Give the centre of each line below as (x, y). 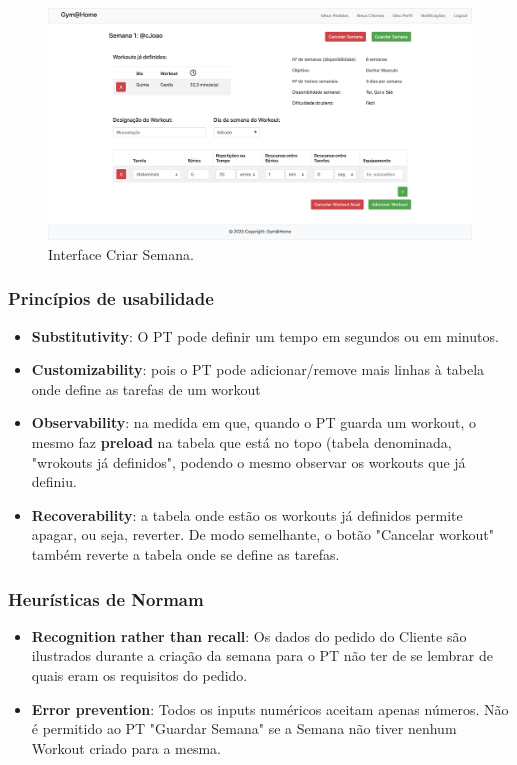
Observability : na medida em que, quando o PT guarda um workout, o (253, 422)
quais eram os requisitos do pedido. (139, 675)
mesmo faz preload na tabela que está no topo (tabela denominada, (241, 442)
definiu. (54, 481)
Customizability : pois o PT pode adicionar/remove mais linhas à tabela (258, 369)
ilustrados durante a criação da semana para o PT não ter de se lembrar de (262, 655)
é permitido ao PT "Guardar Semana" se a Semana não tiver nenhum (244, 728)
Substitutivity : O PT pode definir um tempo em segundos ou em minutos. (265, 335)
